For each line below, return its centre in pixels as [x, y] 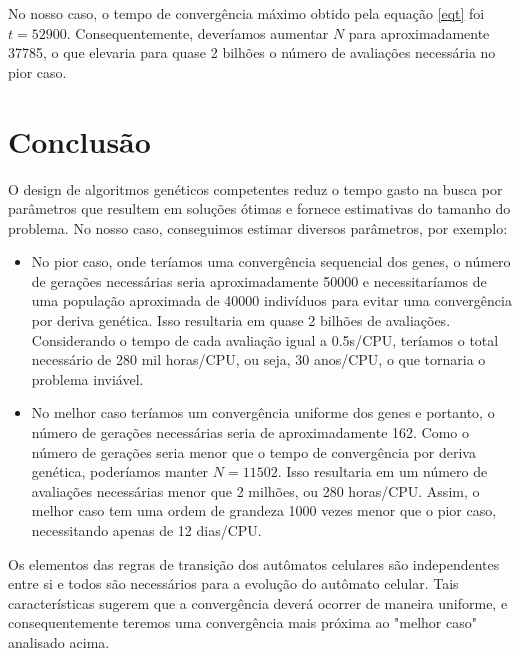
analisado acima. [59, 641]
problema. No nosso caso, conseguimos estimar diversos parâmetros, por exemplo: [258, 227]
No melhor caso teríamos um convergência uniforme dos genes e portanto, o [263, 412]
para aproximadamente [419, 32]
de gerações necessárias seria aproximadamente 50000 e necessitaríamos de [259, 280]
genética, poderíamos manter [120, 471]
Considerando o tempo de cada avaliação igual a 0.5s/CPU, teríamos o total [265, 339]
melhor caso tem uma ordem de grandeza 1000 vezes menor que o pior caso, [264, 510]
